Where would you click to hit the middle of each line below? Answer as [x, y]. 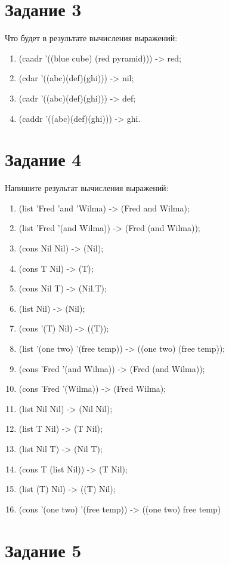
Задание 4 [43, 159]
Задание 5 [43, 550]
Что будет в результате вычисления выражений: [91, 38]
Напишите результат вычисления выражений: [87, 188]
